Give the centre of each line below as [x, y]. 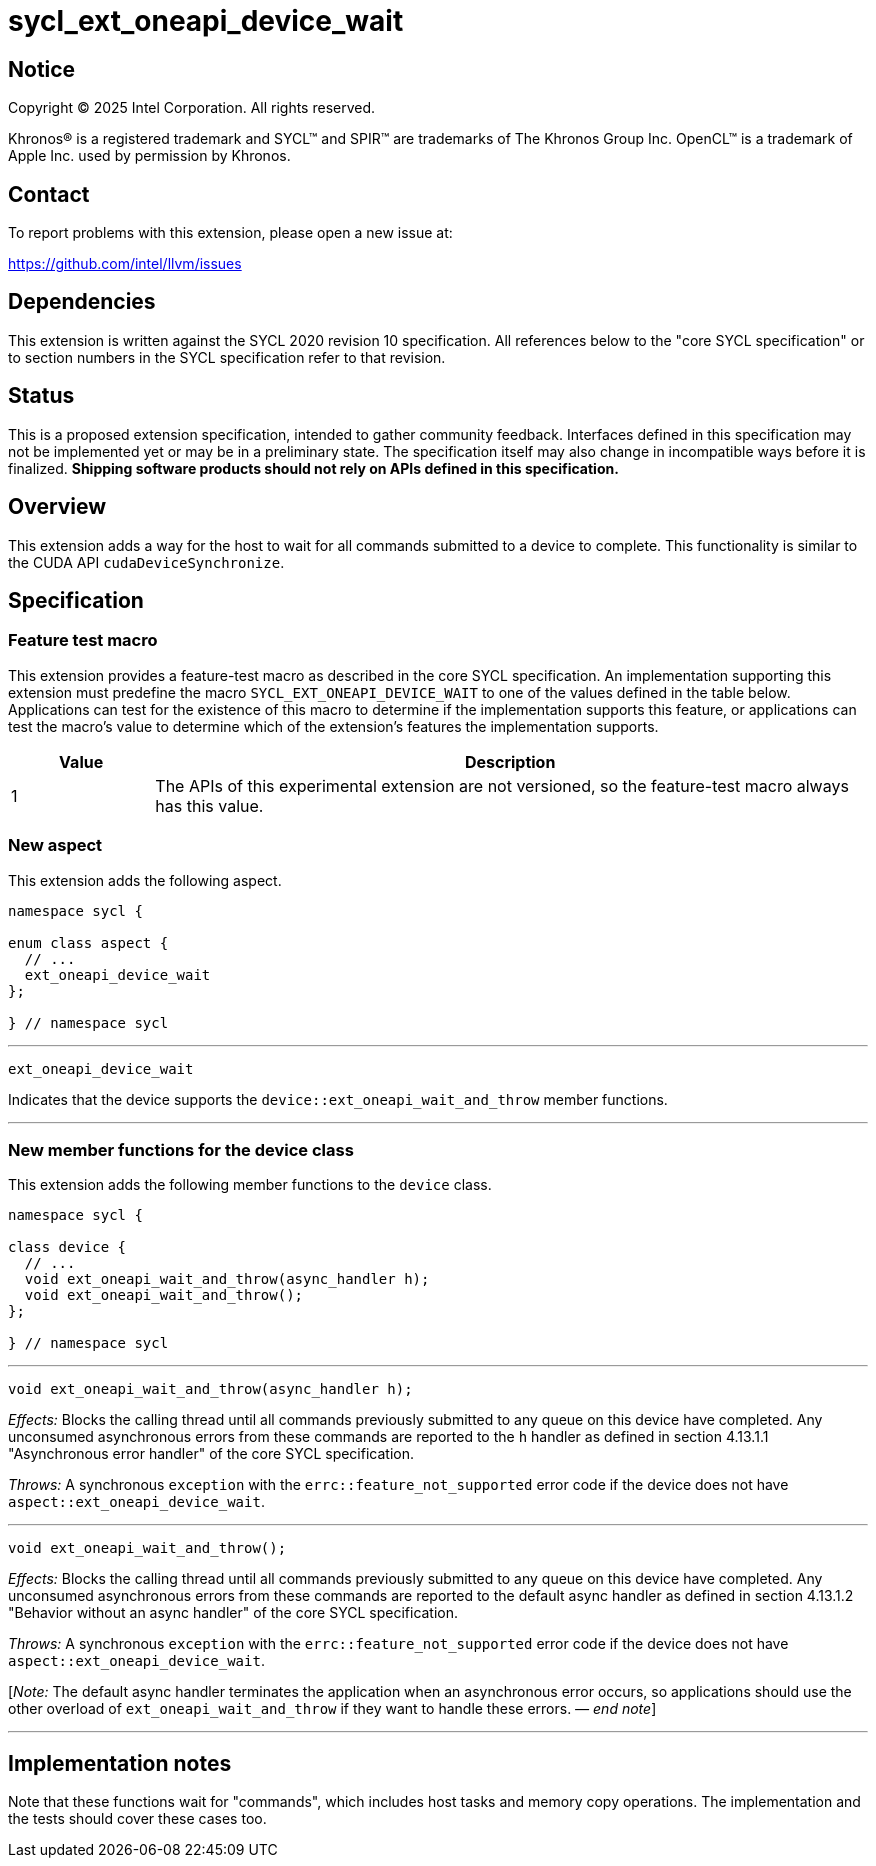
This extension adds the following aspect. [145, 880]
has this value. [209, 805]
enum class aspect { [88, 942]
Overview [57, 507]
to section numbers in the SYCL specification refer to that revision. [227, 357]
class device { [67, 1247]
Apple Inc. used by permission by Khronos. [149, 156]
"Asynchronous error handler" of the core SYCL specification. [211, 1454]
